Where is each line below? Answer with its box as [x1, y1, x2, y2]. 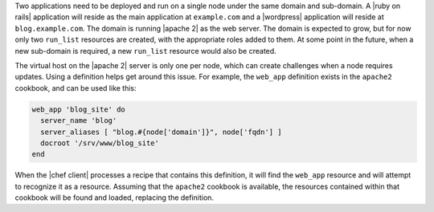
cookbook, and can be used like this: [14, 83, 137, 92]
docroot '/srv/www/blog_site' [40, 138, 160, 148]
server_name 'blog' [40, 116, 117, 125]
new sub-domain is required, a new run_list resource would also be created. [14, 46, 276, 55]
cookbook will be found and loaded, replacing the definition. [14, 193, 215, 202]
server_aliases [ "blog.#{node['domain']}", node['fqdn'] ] [40, 127, 282, 137]
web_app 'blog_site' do [31, 104, 126, 114]
